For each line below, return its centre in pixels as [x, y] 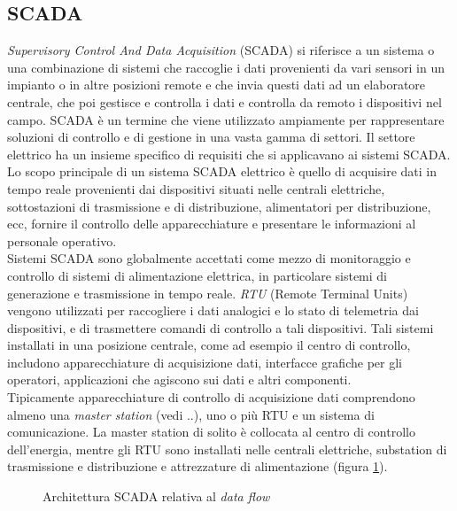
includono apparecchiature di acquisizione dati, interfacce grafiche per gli [205, 362]
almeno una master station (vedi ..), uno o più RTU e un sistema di [191, 414]
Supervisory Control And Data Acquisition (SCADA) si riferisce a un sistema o [221, 50]
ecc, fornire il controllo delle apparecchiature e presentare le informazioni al [212, 224]
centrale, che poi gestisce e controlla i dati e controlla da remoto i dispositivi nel [225, 101]
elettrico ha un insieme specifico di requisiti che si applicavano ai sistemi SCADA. [229, 154]
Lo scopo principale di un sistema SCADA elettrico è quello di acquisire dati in [222, 171]
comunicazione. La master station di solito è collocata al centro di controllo [211, 432]
